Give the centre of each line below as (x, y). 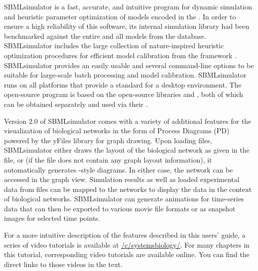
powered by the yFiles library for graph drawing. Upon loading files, (108, 140)
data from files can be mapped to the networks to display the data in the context (128, 189)
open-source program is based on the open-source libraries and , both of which (124, 94)
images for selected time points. (52, 218)
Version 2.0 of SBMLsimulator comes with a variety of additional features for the (128, 121)
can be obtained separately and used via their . (76, 104)
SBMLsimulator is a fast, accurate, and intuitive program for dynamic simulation (128, 6)
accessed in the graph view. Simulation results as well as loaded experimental (122, 179)
